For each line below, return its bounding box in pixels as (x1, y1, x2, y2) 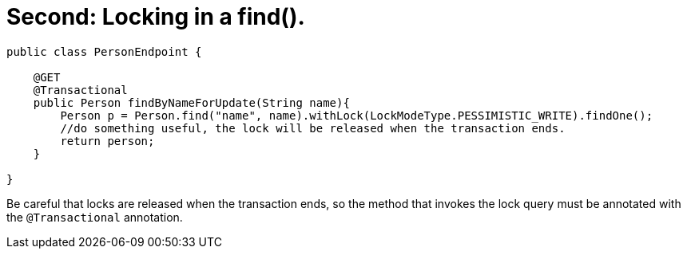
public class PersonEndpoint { (6, 45, 202, 58)
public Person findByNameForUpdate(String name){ (33, 96, 350, 109)
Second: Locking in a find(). (6, 3, 305, 30)
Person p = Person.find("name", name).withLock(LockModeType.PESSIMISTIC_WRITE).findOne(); (60, 108, 653, 122)
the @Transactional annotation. (6, 210, 183, 224)
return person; (60, 134, 155, 147)
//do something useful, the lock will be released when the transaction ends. (60, 121, 566, 135)
